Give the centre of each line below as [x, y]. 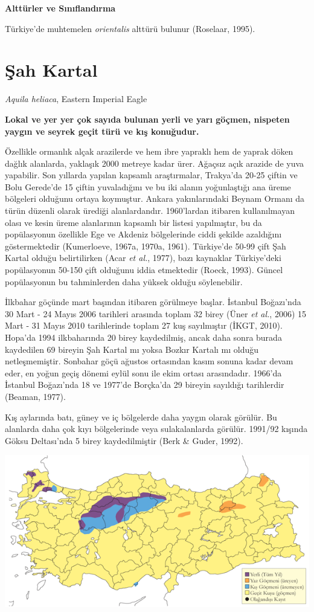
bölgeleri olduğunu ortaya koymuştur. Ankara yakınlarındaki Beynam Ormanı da [155, 198]
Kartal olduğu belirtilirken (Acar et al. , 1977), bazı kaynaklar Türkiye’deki [143, 258]
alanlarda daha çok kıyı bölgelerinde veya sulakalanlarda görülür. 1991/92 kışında [156, 429]
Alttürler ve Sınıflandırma [60, 8]
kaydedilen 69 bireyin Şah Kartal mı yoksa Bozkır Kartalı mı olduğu [132, 349]
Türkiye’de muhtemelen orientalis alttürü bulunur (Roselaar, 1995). [130, 28]
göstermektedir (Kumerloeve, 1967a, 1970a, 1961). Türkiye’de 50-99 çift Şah [146, 246]
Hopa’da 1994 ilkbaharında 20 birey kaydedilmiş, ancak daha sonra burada [143, 337]
